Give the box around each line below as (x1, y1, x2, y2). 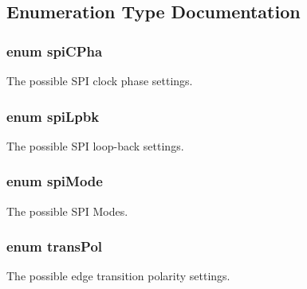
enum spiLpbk (6, 106, 100, 126)
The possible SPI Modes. (6, 202, 128, 219)
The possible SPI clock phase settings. (6, 72, 193, 88)
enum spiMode (6, 171, 103, 191)
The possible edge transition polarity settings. (6, 268, 230, 284)
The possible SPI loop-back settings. (6, 137, 184, 154)
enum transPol (6, 236, 103, 256)
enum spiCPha (6, 41, 103, 61)
